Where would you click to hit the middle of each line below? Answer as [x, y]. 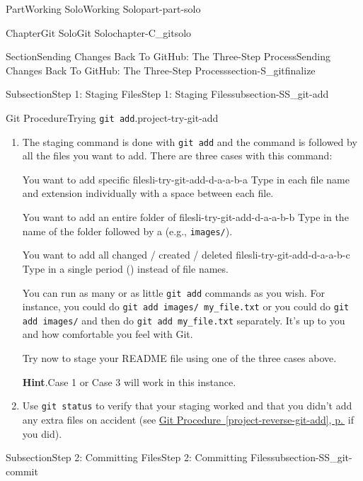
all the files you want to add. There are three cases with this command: [177, 155]
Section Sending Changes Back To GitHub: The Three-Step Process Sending [168, 56]
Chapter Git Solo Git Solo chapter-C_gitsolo [99, 32]
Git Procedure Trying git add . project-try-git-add [112, 117]
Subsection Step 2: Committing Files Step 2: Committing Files [138, 457]
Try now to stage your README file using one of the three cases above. [179, 358]
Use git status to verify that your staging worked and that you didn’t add [187, 406]
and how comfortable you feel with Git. [108, 334]
